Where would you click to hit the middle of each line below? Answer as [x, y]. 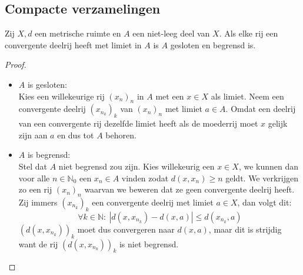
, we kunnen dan [269, 166]
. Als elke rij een [249, 33]
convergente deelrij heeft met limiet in [73, 44]
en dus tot [76, 135]
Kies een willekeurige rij [61, 96]
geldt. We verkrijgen [262, 178]
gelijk [278, 123]
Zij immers [38, 202]
